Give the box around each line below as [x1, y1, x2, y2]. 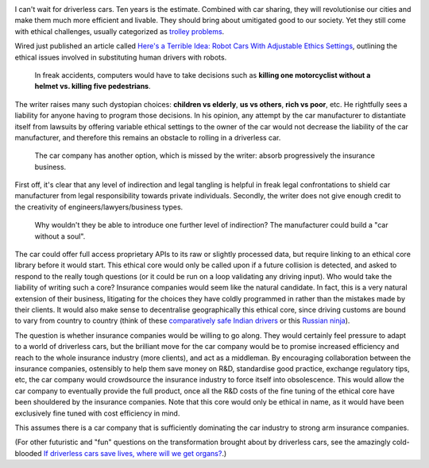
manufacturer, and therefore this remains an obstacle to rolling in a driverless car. [14, 132, 281, 142]
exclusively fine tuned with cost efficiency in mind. [14, 409, 180, 418]
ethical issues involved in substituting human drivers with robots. [14, 52, 227, 62]
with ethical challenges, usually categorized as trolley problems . [14, 26, 225, 36]
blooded [14, 448, 43, 458]
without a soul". [34, 231, 86, 241]
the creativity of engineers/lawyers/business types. [14, 202, 184, 212]
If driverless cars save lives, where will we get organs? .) [44, 448, 227, 458]
